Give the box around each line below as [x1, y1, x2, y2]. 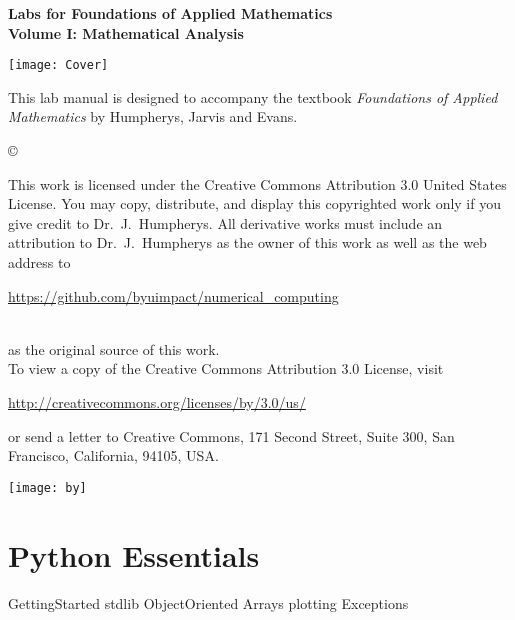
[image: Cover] [8, 58, 109, 73]
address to [8, 252, 71, 272]
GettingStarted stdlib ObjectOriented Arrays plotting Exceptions [8, 592, 409, 613]
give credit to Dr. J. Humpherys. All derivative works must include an [8, 212, 443, 233]
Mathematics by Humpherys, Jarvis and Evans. [8, 106, 298, 127]
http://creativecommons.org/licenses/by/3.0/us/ [8, 391, 306, 412]
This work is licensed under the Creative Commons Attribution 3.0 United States [8, 173, 507, 194]
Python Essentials [8, 534, 260, 575]
